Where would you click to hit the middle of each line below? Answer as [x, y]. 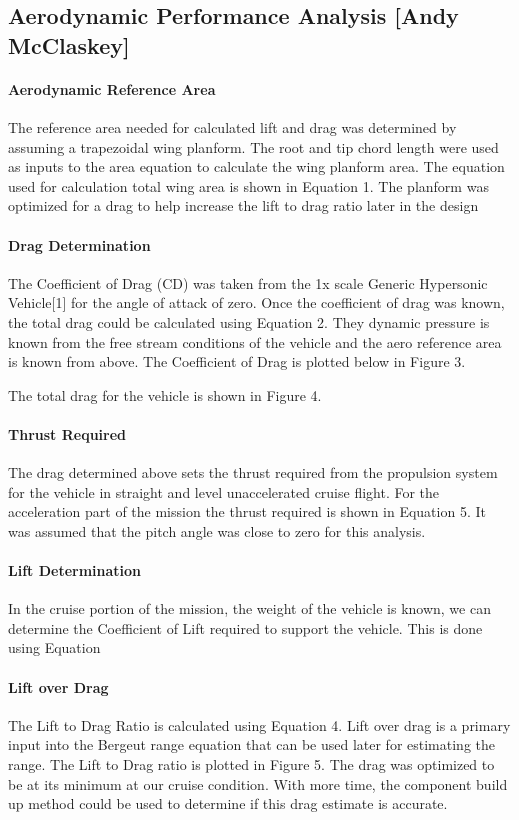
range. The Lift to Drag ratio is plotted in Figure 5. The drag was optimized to [251, 764]
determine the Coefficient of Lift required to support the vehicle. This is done [245, 627]
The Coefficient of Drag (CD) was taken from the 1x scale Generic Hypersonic [248, 282]
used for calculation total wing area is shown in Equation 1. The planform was [248, 185]
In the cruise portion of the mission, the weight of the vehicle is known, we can [249, 608]
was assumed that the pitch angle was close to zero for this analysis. [217, 530]
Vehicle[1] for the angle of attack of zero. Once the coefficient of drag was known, [256, 302]
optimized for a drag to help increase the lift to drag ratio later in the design [243, 205]
